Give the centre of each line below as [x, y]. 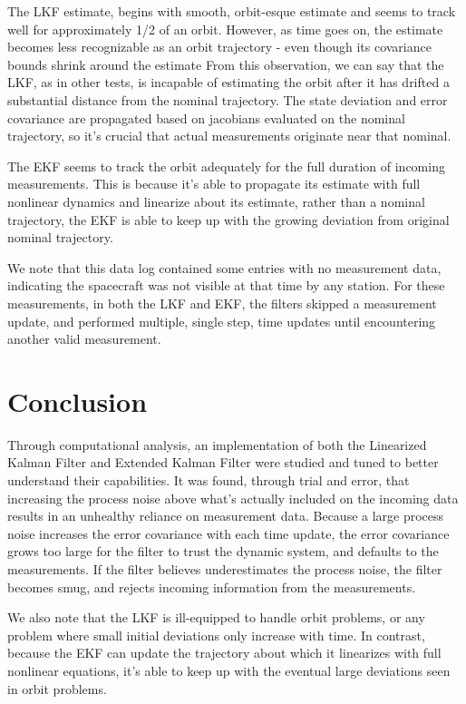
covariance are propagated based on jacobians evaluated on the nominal [206, 117]
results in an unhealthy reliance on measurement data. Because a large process [226, 516]
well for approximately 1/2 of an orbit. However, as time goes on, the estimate [225, 29]
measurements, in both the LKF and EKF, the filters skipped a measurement [222, 303]
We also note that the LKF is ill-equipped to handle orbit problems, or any [216, 617]
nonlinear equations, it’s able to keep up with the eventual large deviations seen [229, 670]
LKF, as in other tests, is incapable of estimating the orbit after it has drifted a [228, 82]
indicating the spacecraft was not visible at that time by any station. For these [226, 285]
